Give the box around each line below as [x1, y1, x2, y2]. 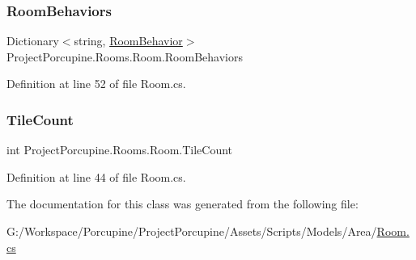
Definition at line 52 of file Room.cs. [6, 75, 186, 92]
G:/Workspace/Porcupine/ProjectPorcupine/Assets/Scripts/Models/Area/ [6, 223, 377, 239]
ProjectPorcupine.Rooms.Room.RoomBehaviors [6, 48, 243, 65]
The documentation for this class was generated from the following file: [6, 195, 359, 212]
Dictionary [6, 32, 59, 49]
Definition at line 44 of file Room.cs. [6, 168, 186, 185]
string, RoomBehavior [74, 32, 183, 49]
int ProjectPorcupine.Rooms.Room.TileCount [6, 141, 233, 158]
